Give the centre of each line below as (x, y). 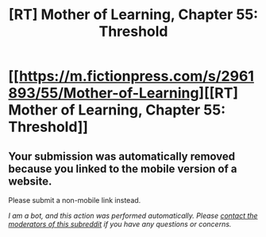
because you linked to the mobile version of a (123, 169)
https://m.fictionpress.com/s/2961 (136, 76)
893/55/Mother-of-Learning (104, 93)
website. (30, 181)
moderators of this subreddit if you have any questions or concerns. (120, 224)
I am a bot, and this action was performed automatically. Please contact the (133, 216)
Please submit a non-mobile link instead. (75, 200)
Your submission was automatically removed (122, 156)
